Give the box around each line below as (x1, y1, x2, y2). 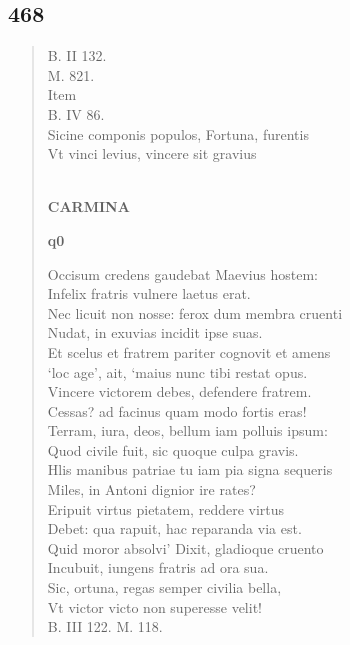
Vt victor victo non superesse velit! (47, 596, 262, 617)
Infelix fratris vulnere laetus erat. (47, 283, 251, 304)
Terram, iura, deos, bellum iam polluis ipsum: (47, 420, 328, 441)
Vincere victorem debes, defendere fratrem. (47, 381, 312, 402)
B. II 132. (47, 45, 107, 66)
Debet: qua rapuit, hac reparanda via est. (47, 518, 302, 539)
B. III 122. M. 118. (47, 616, 163, 637)
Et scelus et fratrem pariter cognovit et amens (47, 341, 331, 362)
